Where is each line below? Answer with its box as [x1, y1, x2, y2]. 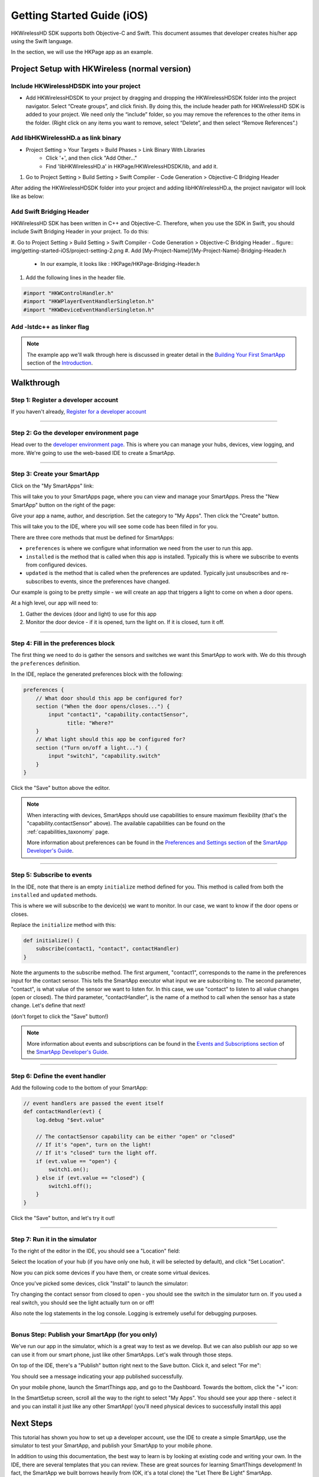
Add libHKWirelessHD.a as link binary [11, 134, 121, 142]
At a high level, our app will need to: [11, 600, 98, 607]
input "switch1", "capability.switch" [48, 753, 161, 759]
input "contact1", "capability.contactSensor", [48, 711, 189, 718]
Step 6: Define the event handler [11, 1072, 106, 1080]
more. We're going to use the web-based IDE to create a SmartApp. [11, 449, 175, 456]
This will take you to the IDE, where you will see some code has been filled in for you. [11, 523, 219, 530]
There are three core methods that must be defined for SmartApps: [11, 533, 174, 541]
